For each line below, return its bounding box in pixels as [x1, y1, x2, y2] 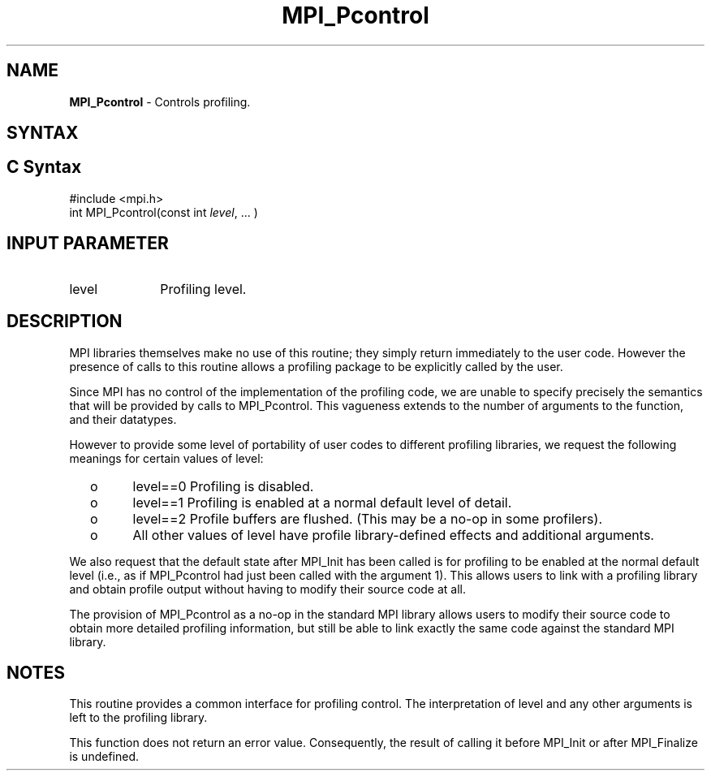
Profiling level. [160, 280, 247, 297]
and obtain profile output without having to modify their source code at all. [69, 581, 467, 596]
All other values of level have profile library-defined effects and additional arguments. [132, 526, 654, 543]
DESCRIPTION [6, 311, 123, 332]
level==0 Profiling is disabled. [132, 477, 314, 494]
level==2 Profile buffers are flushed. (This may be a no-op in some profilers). [132, 510, 603, 527]
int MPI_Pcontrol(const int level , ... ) [69, 205, 258, 219]
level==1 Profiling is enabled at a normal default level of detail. [132, 494, 512, 511]
